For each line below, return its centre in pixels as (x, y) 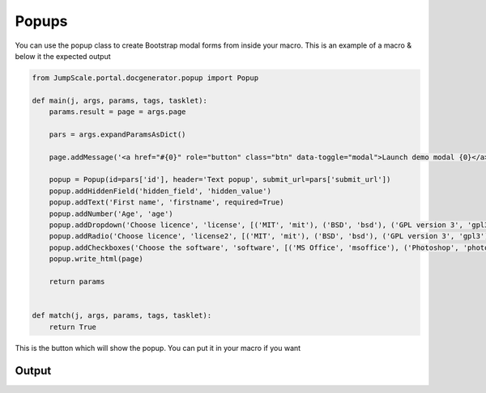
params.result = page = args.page (117, 112)
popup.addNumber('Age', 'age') (111, 213)
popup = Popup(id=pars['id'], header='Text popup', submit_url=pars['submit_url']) (220, 180)
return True (73, 327)
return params (77, 281)
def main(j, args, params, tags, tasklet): (120, 100)
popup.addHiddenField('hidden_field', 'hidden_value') (160, 191)
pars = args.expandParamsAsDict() (117, 134)
